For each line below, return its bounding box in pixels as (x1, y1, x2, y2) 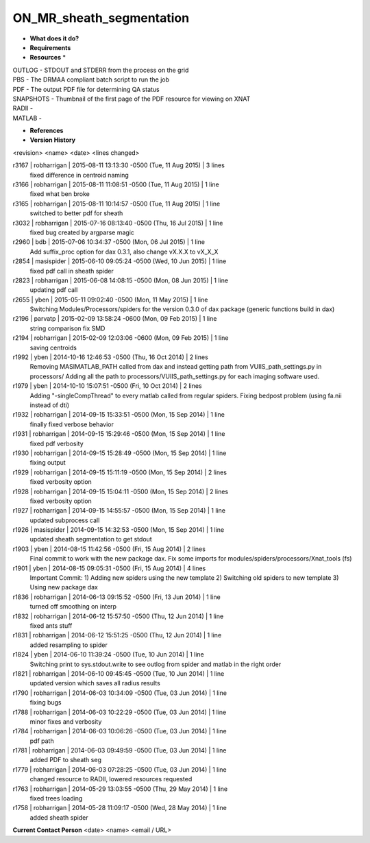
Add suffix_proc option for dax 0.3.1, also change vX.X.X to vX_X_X (29, 247, 219, 256)
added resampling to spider (29, 641, 108, 649)
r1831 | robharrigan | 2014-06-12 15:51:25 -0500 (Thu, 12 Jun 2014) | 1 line (12, 631, 222, 639)
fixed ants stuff (29, 621, 73, 630)
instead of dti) (29, 401, 70, 409)
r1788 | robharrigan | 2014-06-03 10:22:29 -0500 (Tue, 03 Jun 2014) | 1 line (12, 708, 227, 716)
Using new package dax (29, 583, 99, 591)
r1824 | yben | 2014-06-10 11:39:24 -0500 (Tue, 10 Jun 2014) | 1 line (12, 650, 205, 659)
